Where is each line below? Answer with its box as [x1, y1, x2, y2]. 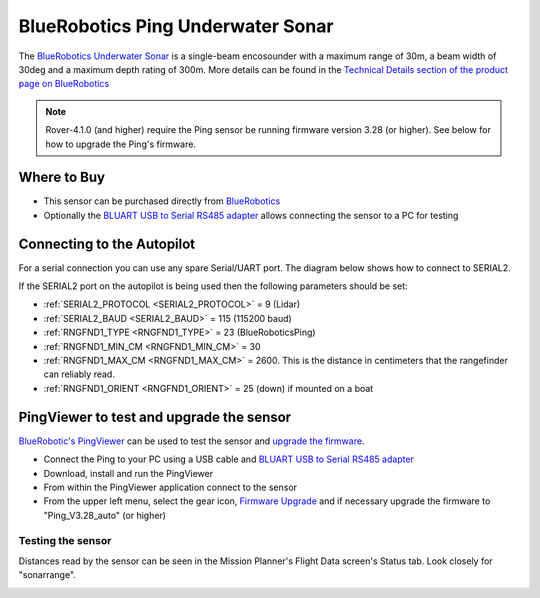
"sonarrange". [18, 569, 77, 581]
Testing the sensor [18, 534, 112, 548]
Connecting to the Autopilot [18, 235, 196, 252]
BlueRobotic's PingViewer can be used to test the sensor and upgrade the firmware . [18, 435, 365, 447]
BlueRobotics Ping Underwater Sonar [18, 15, 334, 37]
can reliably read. [43, 368, 115, 380]
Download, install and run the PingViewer [43, 467, 214, 479]
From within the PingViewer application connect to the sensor [43, 481, 298, 493]
